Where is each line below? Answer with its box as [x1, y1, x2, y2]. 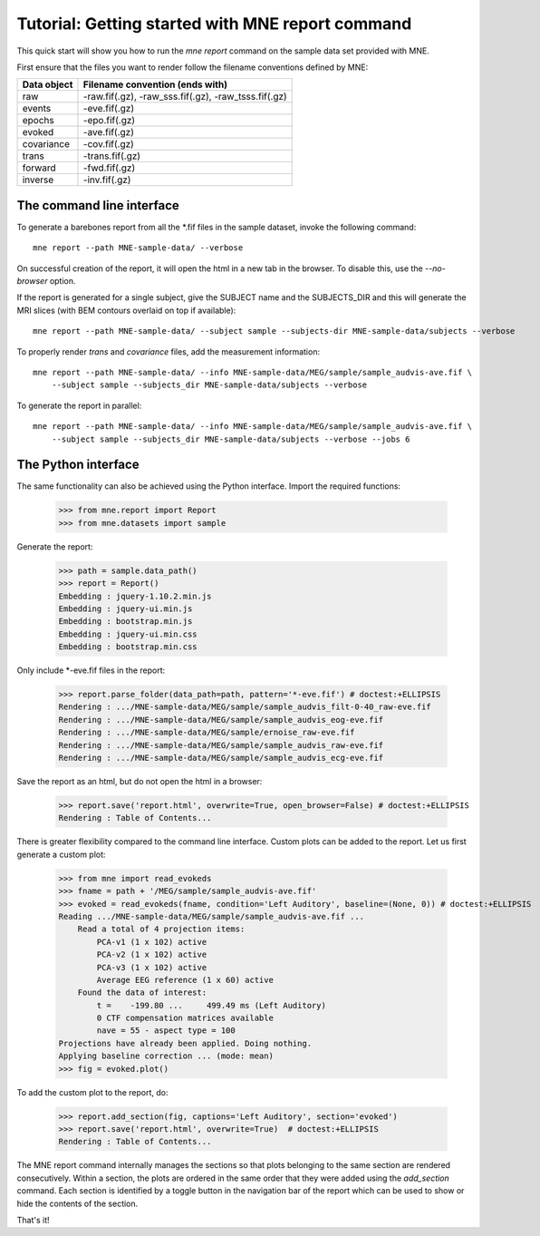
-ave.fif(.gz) [82, 126, 135, 139]
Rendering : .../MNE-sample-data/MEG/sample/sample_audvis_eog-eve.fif [58, 715, 384, 725]
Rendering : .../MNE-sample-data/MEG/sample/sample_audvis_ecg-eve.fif [58, 753, 384, 764]
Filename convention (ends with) [82, 78, 228, 91]
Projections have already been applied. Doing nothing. [58, 1038, 313, 1048]
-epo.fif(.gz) [82, 114, 136, 127]
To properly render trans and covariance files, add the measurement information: [16, 345, 321, 357]
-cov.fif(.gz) [82, 138, 135, 151]
